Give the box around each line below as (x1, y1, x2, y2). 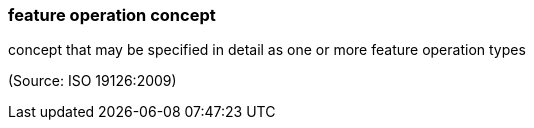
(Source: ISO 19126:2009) (8, 72, 177, 90)
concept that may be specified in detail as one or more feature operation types (8, 41, 526, 59)
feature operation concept (8, 5, 216, 25)
